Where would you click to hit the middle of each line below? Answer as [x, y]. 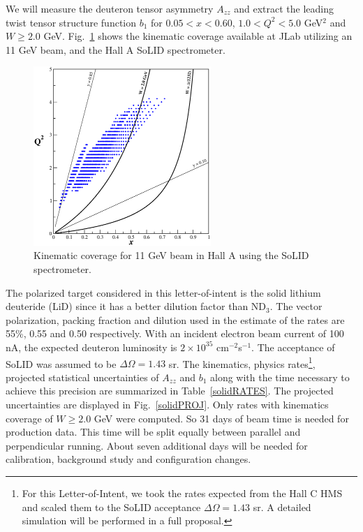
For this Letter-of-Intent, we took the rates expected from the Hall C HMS [182, 493]
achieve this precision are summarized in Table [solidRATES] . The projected [170, 391]
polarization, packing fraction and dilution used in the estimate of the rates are [175, 319]
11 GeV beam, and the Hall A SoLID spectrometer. [116, 49]
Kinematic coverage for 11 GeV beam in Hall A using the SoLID [171, 255]
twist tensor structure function [71, 22]
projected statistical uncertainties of [82, 377]
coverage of [29, 418]
